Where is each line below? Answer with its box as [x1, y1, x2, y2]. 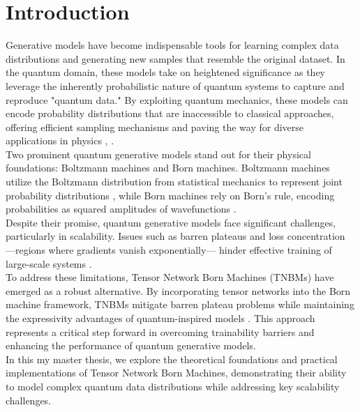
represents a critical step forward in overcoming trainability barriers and [6, 324, 315, 339]
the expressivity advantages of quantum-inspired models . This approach [6, 311, 315, 325]
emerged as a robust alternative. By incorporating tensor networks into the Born [6, 283, 351, 298]
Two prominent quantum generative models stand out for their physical [6, 146, 311, 161]
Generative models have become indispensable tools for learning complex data [6, 38, 339, 52]
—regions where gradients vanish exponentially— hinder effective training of [6, 243, 332, 257]
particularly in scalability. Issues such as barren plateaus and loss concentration [6, 229, 345, 243]
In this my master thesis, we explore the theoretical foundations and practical [6, 351, 338, 366]
